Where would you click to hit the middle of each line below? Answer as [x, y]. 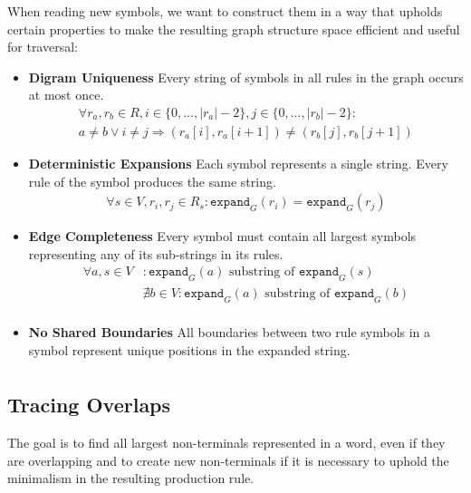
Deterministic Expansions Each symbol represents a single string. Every [238, 164]
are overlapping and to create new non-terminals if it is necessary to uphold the [228, 460]
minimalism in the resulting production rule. [131, 478]
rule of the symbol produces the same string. [152, 181]
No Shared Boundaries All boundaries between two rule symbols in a [230, 332]
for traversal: [43, 47]
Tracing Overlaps [89, 405]
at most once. [66, 95]
